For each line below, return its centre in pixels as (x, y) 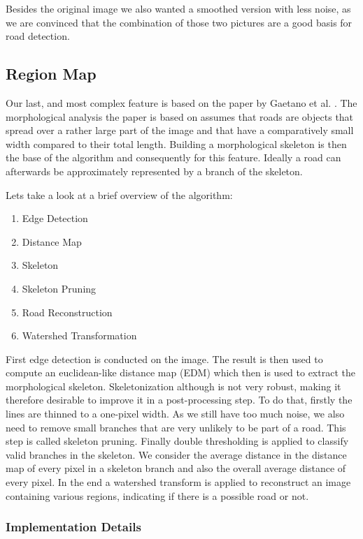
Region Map (51, 74)
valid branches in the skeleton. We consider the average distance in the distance (176, 454)
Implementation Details (73, 527)
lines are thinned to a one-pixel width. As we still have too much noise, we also (175, 414)
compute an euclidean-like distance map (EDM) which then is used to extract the (180, 372)
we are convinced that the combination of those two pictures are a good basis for (179, 22)
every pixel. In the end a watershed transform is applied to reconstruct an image (178, 482)
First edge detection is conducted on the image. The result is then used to (164, 359)
